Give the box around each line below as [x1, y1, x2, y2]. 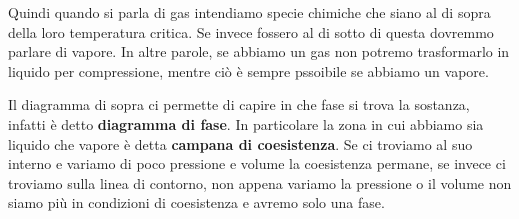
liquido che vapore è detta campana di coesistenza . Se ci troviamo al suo [8, 133, 473, 154]
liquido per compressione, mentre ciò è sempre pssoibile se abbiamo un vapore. [8, 60, 489, 81]
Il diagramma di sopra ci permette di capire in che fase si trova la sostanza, [8, 94, 470, 115]
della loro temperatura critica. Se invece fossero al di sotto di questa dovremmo [8, 21, 494, 42]
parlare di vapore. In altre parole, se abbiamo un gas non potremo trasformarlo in [8, 41, 510, 62]
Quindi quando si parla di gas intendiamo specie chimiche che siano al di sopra [8, 2, 491, 22]
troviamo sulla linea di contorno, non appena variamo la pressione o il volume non [8, 172, 512, 193]
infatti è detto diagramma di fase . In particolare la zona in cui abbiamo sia [8, 113, 484, 134]
